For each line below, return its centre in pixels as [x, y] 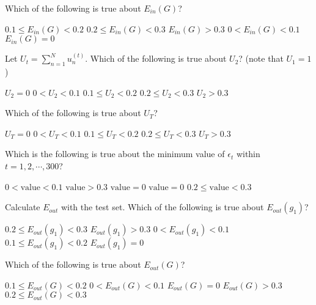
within [248, 154]
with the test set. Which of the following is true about [162, 207]
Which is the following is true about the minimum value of [115, 154]
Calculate [23, 207]
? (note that [261, 58]
